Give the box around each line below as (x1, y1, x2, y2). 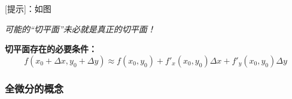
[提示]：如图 (5, 2, 51, 14)
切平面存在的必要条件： (5, 43, 97, 55)
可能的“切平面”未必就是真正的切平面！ (5, 22, 156, 35)
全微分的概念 (5, 80, 64, 95)
